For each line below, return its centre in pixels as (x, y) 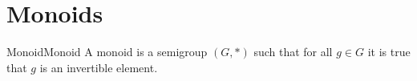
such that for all (293, 52)
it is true (389, 52)
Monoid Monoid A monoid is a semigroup (107, 52)
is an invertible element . (99, 67)
